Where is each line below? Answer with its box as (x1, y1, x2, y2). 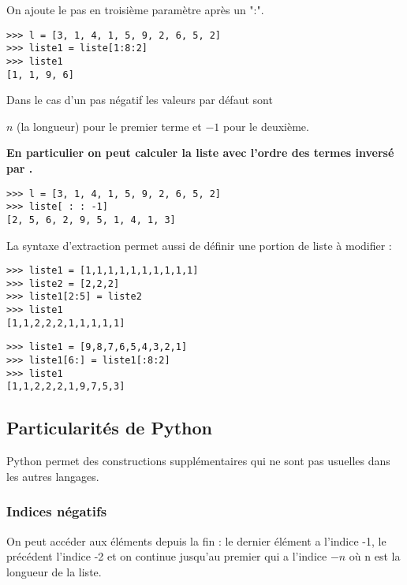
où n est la (349, 548, 401, 565)
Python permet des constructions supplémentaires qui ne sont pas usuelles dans (6, 453, 390, 469)
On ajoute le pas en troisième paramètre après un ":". (6, 2, 264, 17)
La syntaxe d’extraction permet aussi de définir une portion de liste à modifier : (6, 237, 392, 253)
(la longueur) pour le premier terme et (17, 117, 202, 134)
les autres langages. (6, 468, 99, 484)
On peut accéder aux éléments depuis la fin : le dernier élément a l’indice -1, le (6, 532, 386, 549)
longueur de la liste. (6, 563, 102, 579)
